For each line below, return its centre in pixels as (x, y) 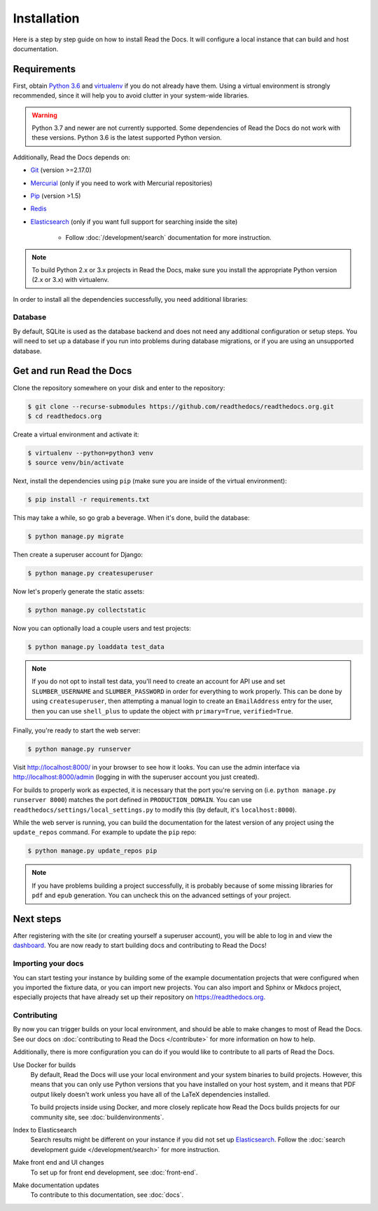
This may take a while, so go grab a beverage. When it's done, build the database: (131, 518)
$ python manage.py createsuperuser (91, 573)
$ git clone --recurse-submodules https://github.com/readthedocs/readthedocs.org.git (181, 406)
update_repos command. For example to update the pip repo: (105, 832)
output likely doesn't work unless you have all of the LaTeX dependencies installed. (150, 1094)
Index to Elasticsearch (45, 1130)
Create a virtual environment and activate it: (76, 434)
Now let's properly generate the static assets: (79, 591)
